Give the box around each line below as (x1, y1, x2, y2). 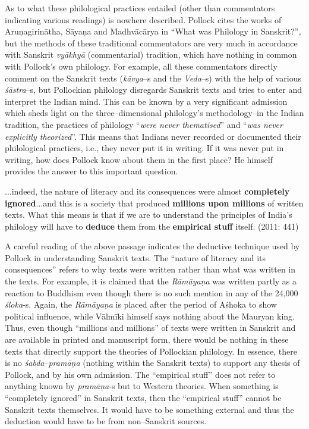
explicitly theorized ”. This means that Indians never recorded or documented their (5, 130, 301, 142)
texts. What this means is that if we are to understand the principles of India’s (5, 208, 292, 221)
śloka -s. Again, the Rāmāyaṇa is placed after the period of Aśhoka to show (5, 298, 277, 311)
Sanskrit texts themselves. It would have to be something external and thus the (5, 403, 294, 415)
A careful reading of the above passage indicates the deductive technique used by (5, 240, 300, 252)
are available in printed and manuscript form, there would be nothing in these (5, 333, 289, 346)
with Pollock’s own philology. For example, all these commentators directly (5, 60, 278, 72)
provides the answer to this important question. (5, 165, 178, 177)
